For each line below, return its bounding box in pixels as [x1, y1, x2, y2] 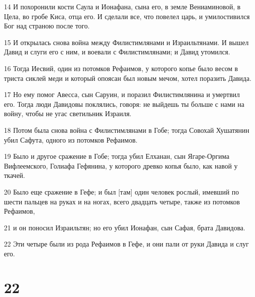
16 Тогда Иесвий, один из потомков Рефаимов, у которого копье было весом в [4, 63, 238, 73]
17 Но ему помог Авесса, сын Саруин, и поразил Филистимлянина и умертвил [4, 89, 240, 99]
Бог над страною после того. [4, 21, 90, 31]
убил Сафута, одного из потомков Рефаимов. [4, 134, 138, 145]
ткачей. [4, 170, 26, 180]
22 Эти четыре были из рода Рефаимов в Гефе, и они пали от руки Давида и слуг [4, 239, 249, 249]
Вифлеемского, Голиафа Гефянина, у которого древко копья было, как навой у [4, 160, 238, 171]
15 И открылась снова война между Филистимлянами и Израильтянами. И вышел [4, 37, 249, 47]
